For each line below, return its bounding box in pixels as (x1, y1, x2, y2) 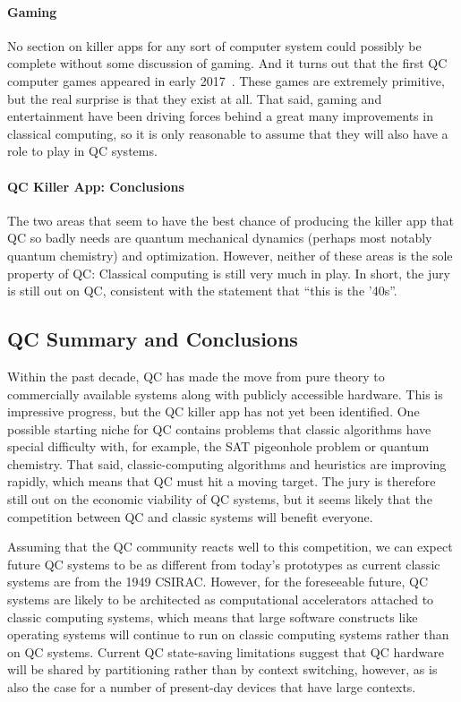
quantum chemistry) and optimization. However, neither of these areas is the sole (7, 245, 453, 264)
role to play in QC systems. (7, 141, 158, 160)
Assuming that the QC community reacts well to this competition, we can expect (7, 537, 453, 556)
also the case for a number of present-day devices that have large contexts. (7, 678, 416, 697)
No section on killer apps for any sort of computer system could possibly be (7, 36, 422, 55)
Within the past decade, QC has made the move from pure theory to (7, 366, 385, 385)
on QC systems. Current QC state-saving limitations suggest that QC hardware (7, 642, 445, 661)
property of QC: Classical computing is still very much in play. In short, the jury (7, 263, 450, 282)
